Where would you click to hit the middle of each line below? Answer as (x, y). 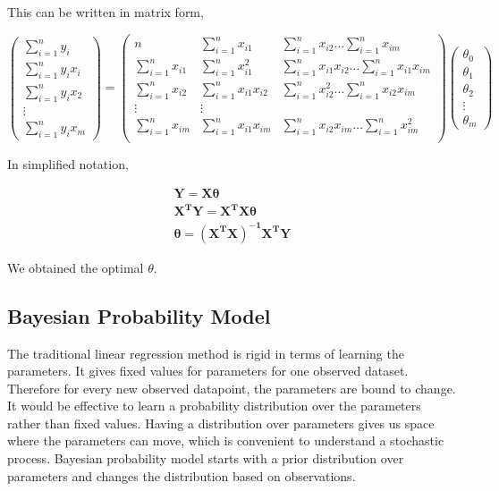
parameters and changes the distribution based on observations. (182, 475)
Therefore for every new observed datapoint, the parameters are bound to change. (232, 388)
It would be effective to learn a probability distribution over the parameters (214, 406)
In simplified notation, (68, 164)
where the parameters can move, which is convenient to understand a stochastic (226, 440)
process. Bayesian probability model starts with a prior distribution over (206, 458)
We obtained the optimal (76, 267)
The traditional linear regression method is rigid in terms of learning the (206, 353)
